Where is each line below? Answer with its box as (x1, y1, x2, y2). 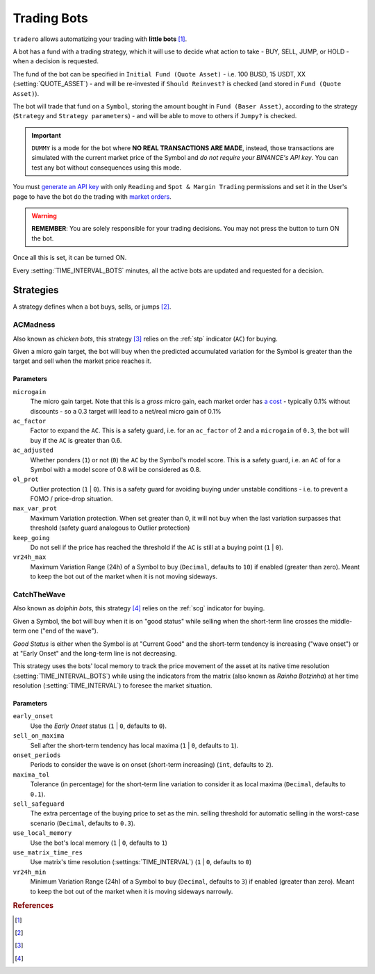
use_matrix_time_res (12, 848, 83, 857)
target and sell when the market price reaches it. (12, 357, 152, 365)
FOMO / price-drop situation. (30, 494, 113, 503)
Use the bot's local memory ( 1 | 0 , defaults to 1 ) (30, 838, 168, 847)
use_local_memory (12, 829, 72, 837)
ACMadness (12, 320, 56, 330)
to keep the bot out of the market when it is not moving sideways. (30, 572, 218, 581)
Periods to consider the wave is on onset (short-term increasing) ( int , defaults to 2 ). (30, 761, 274, 769)
